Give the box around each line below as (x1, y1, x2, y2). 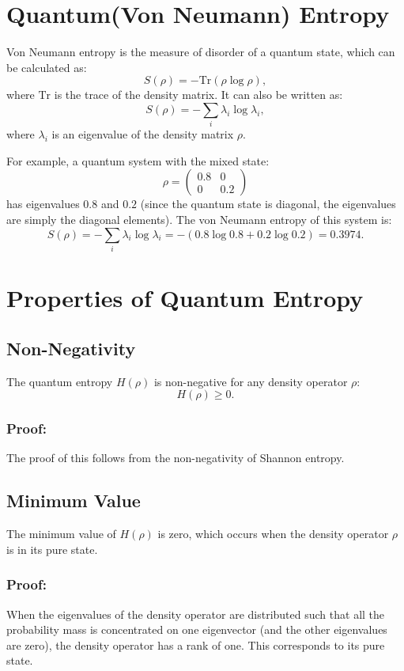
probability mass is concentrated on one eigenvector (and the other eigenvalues (6, 621, 387, 638)
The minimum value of (6, 525, 116, 542)
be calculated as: (6, 59, 87, 75)
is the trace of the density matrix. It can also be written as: (54, 86, 343, 103)
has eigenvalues (6, 195, 80, 212)
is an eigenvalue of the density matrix (51, 126, 234, 142)
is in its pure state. (6, 540, 98, 557)
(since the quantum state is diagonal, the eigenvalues (140, 195, 396, 212)
